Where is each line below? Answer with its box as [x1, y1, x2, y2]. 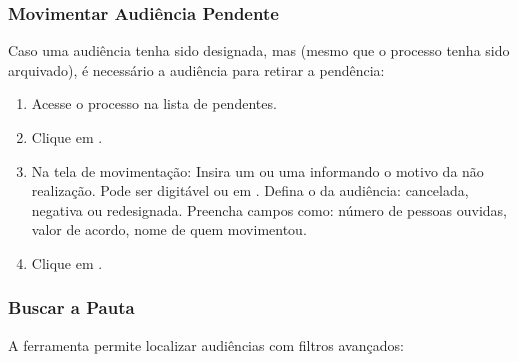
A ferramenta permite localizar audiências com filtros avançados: [8, 334, 404, 355]
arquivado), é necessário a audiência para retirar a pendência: [8, 59, 385, 80]
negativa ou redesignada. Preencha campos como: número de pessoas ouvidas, [31, 199, 507, 220]
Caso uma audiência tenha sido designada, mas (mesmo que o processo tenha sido [8, 40, 510, 61]
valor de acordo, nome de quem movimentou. [31, 219, 307, 240]
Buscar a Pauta [8, 295, 135, 320]
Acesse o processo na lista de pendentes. [31, 93, 277, 114]
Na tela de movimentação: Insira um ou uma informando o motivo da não [31, 160, 484, 181]
